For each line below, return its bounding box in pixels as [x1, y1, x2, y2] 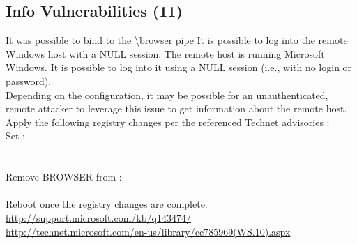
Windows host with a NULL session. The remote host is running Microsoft [6, 46, 325, 61]
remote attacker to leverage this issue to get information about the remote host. [6, 101, 347, 116]
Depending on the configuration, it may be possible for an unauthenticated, [6, 87, 328, 102]
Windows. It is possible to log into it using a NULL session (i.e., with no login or [6, 60, 352, 75]
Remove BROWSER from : [6, 169, 122, 184]
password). [6, 73, 52, 88]
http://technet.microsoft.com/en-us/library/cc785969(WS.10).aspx [6, 224, 291, 238]
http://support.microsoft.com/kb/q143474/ [6, 210, 191, 224]
